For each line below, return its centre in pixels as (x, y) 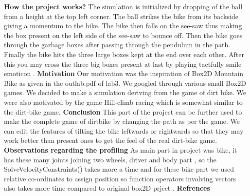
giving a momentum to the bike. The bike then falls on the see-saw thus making (123, 26)
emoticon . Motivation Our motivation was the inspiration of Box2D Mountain (124, 73)
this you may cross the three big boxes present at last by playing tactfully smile (123, 64)
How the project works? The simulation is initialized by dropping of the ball (123, 6)
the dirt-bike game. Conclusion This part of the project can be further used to (123, 111)
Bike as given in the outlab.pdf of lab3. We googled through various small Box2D (125, 83)
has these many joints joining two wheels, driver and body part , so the (110, 159)
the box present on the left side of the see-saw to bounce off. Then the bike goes (123, 35)
